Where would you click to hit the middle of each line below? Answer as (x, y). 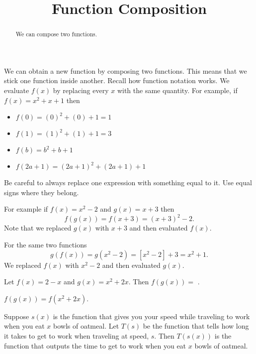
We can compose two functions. (56, 34)
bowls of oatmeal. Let (86, 326)
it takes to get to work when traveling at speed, (77, 336)
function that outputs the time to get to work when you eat (95, 345)
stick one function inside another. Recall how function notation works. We (117, 80)
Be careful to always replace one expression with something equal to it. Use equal (128, 182)
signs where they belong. (42, 192)
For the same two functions (45, 245)
